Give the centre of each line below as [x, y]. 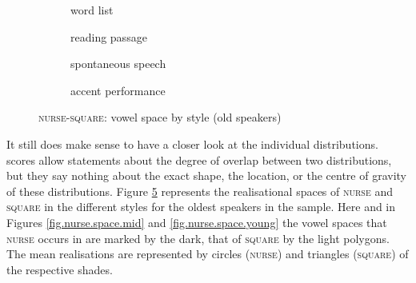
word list [92, 10]
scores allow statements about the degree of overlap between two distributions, [199, 159]
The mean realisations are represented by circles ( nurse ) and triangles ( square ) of [208, 254]
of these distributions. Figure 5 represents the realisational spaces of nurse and [200, 191]
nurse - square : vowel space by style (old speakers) [160, 117]
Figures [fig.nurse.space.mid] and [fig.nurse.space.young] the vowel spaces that [197, 222]
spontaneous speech [118, 64]
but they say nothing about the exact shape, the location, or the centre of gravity [207, 175]
